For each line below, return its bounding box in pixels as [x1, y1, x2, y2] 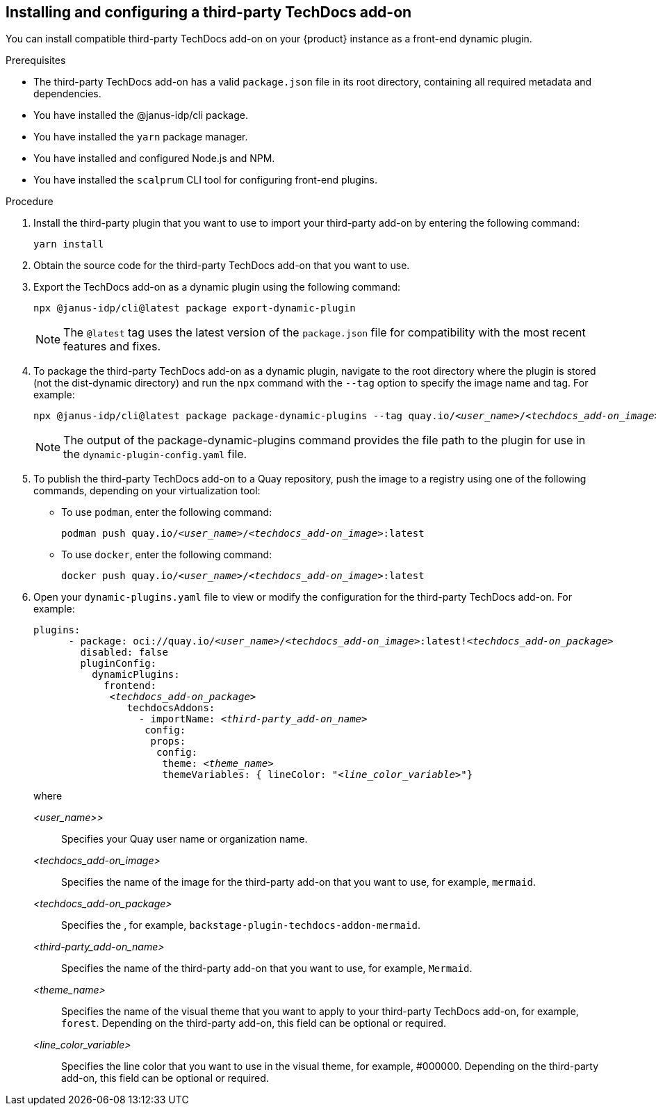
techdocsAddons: [126, 702, 215, 714]
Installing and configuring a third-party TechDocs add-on [6, 3, 412, 21]
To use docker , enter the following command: [61, 549, 272, 561]
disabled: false [80, 647, 168, 658]
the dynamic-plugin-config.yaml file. [63, 447, 247, 462]
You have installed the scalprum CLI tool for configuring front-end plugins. [33, 174, 377, 186]
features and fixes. [63, 339, 161, 354]
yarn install [33, 238, 104, 250]
